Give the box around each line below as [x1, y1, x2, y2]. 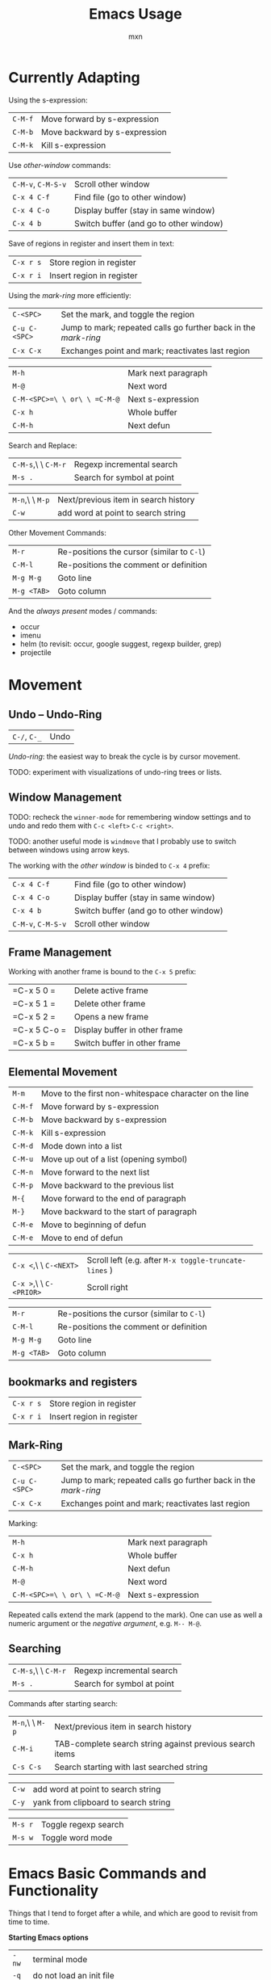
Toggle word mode [40, 1831, 113, 1843]
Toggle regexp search [40, 1818, 124, 1830]
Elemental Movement [8, 1065, 118, 1078]
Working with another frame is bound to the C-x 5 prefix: [8, 967, 197, 977]
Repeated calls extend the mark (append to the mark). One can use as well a [8, 1609, 263, 1620]
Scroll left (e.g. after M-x [86, 1255, 177, 1266]
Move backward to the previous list [40, 1180, 174, 1192]
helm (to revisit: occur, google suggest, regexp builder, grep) [19, 639, 222, 649]
